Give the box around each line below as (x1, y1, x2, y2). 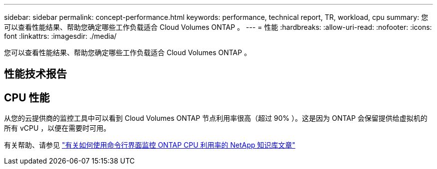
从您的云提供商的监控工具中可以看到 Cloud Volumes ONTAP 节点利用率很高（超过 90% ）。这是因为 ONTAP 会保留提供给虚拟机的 (4, 114, 428, 123)
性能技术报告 (4, 68, 67, 81)
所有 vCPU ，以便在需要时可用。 (4, 124, 111, 133)
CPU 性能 (4, 91, 50, 104)
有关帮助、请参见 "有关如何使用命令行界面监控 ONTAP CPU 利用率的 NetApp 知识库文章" (4, 141, 296, 150)
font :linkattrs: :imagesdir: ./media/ (4, 32, 117, 40)
